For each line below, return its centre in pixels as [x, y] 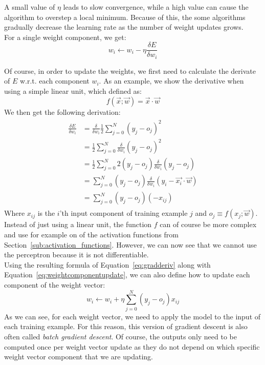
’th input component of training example [124, 213]
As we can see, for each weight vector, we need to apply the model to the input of [132, 316]
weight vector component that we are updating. [79, 357]
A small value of [30, 7]
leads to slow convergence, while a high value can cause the [156, 7]
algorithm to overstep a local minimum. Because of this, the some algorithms [125, 17]
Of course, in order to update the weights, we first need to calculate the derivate [130, 70]
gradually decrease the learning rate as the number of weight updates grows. [124, 27]
